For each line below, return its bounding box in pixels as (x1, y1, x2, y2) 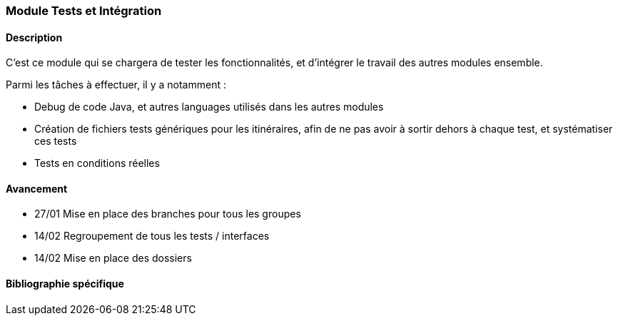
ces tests (34, 135, 77, 148)
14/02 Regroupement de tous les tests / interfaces (34, 230, 270, 243)
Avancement (6, 182, 68, 195)
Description (6, 31, 63, 44)
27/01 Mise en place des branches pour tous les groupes (34, 208, 301, 220)
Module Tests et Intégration (6, 4, 162, 18)
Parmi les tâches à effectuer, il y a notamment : (6, 78, 226, 91)
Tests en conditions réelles (34, 157, 160, 170)
